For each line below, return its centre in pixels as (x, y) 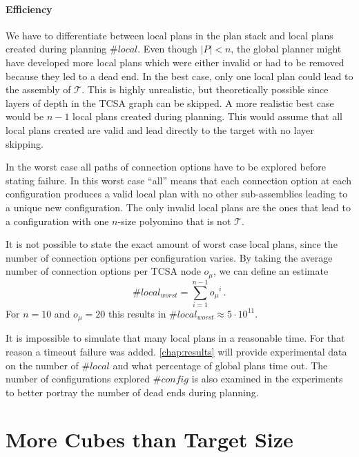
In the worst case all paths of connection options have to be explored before (166, 167)
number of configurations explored (78, 379)
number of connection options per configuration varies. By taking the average (169, 257)
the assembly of (38, 89)
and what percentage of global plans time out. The (220, 365)
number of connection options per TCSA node (103, 271)
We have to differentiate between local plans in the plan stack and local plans (169, 35)
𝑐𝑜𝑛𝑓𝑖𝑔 (175, 380)
